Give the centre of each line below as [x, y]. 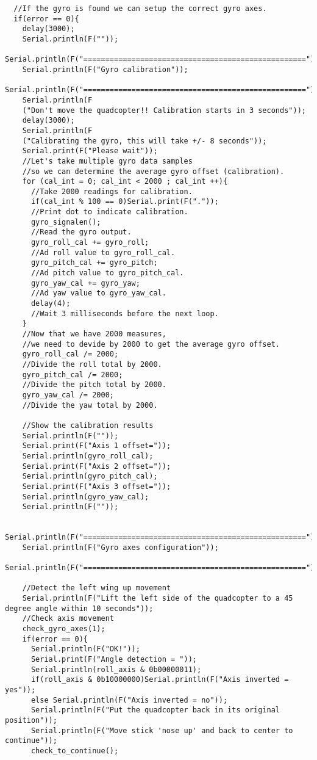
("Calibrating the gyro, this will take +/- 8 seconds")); [144, 141]
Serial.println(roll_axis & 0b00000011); [116, 669]
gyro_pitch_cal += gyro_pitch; [94, 263]
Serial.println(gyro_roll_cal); [88, 456]
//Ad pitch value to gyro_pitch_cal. [107, 273]
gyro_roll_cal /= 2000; [70, 354]
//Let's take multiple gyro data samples [107, 161]
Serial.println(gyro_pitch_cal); [90, 476]
